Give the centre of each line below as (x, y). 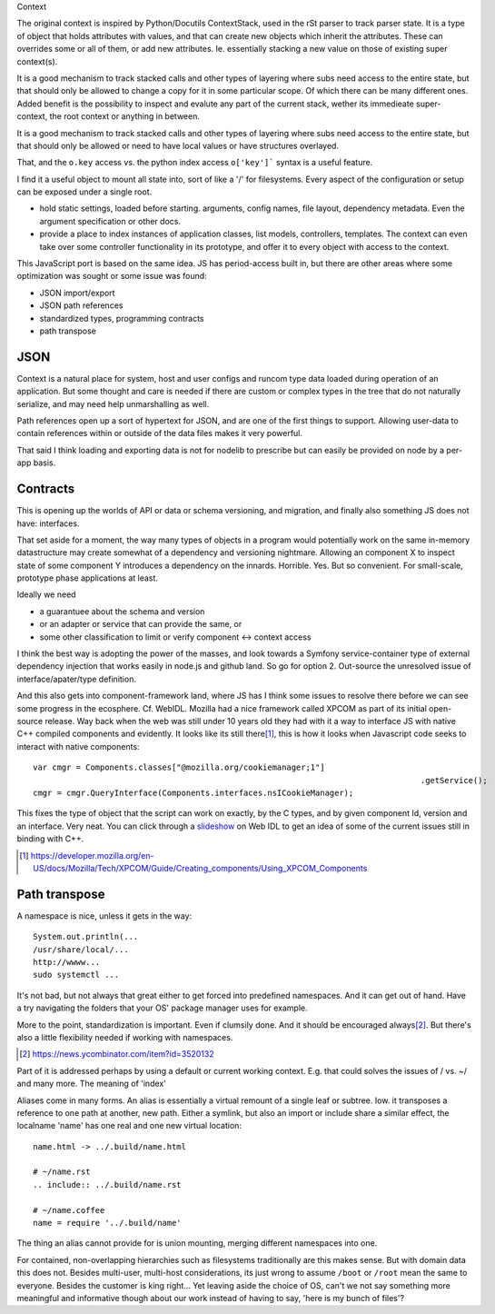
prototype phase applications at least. (88, 578)
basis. (45, 463)
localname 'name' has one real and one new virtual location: (129, 1126)
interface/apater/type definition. (76, 679)
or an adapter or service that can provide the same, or (141, 624)
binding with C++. (50, 839)
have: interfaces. (48, 523)
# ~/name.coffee (69, 1210)
